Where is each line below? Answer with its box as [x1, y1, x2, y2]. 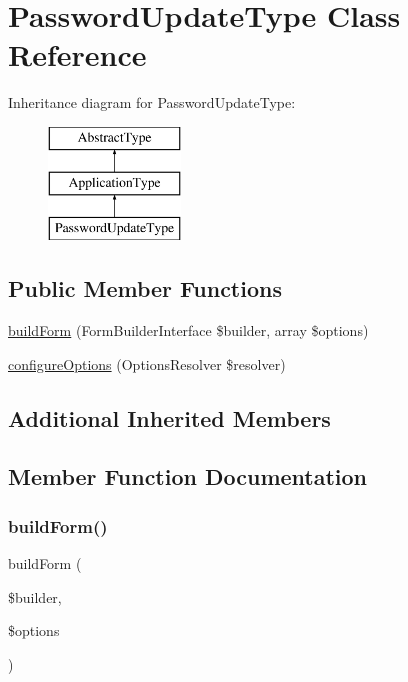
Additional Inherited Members [8, 402, 331, 433]
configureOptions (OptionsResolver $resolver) [8, 353, 286, 374]
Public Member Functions [8, 273, 282, 304]
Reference [8, 34, 147, 75]
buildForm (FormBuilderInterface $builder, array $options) [8, 320, 369, 341]
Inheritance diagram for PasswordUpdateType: [8, 92, 296, 113]
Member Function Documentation [8, 461, 368, 492]
